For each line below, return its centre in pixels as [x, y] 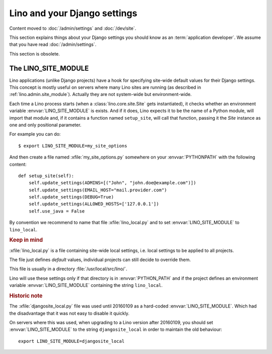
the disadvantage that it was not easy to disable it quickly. [69, 313]
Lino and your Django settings [73, 13]
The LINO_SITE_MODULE [49, 68]
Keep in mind [26, 240]
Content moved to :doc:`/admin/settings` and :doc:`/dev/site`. [73, 28]
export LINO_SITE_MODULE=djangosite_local [72, 341]
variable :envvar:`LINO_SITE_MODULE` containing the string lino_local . [86, 285]
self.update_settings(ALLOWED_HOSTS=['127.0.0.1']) [94, 204]
